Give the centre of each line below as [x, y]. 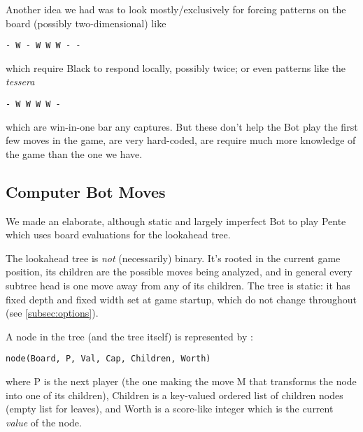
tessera [20, 81]
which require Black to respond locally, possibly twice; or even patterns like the [176, 67]
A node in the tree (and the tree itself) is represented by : [129, 336]
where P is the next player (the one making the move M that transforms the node [181, 381]
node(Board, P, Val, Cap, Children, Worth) [108, 359]
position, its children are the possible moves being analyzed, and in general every [179, 272]
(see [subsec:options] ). [52, 313]
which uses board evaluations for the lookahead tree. [118, 235]
